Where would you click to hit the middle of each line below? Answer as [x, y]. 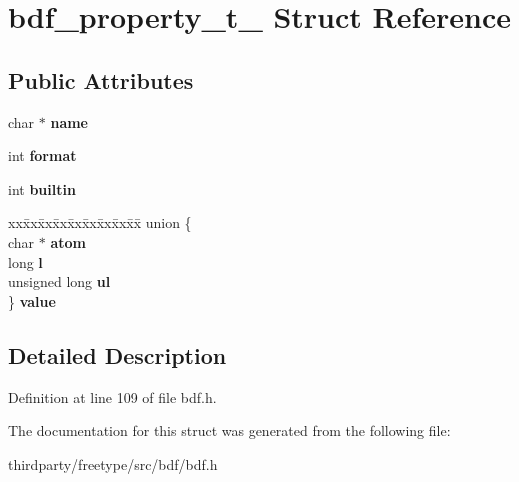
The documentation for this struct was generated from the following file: [229, 430]
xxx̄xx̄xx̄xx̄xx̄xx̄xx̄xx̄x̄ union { [100, 222]
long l [25, 261]
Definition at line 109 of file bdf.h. [112, 396]
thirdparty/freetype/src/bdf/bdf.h [113, 463]
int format [42, 155]
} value [32, 300]
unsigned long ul [59, 281]
